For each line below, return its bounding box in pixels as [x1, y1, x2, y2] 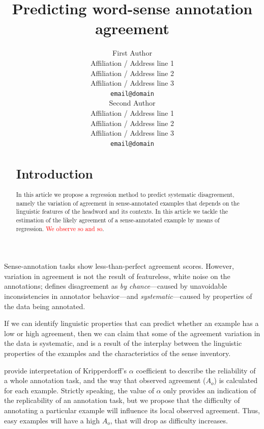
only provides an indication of [163, 385, 256, 395]
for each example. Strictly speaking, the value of [4, 385, 154, 395]
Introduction [16, 164, 93, 182]
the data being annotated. [4, 300, 85, 311]
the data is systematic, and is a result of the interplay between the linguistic [4, 338, 242, 348]
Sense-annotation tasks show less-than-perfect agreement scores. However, [4, 261, 234, 271]
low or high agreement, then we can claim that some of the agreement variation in [4, 327, 260, 338]
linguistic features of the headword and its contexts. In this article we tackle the [16, 207, 228, 216]
